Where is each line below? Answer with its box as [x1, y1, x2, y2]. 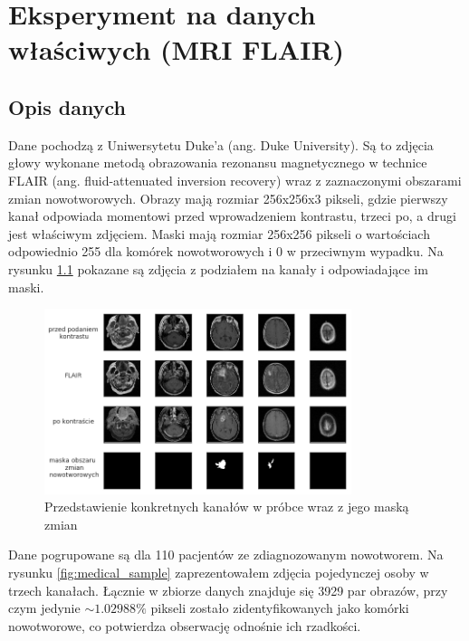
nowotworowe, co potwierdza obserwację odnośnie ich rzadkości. [8, 616, 361, 635]
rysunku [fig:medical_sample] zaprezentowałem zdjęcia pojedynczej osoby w [8, 563, 429, 582]
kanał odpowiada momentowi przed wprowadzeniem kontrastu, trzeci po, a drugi [8, 206, 456, 225]
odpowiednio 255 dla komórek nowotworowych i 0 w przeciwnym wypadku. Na [8, 242, 444, 261]
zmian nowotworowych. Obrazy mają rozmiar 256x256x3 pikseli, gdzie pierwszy [8, 188, 448, 207]
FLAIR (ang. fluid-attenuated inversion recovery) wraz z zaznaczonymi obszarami [8, 170, 462, 189]
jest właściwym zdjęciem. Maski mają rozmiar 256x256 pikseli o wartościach [8, 224, 430, 243]
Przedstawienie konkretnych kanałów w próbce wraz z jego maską [44, 497, 409, 516]
